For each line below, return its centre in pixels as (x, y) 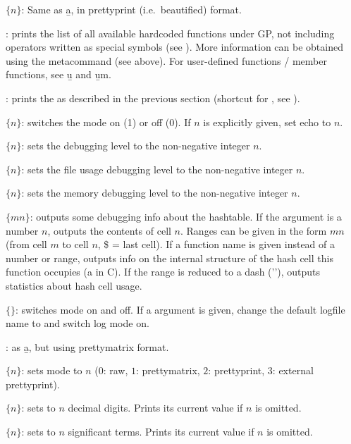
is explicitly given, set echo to (267, 122)
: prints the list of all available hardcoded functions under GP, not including (170, 33)
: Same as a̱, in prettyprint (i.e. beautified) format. (131, 9)
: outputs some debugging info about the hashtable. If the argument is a (186, 216)
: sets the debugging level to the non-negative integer (136, 146)
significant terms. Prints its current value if (161, 432)
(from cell (26, 244)
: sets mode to (52, 370)
